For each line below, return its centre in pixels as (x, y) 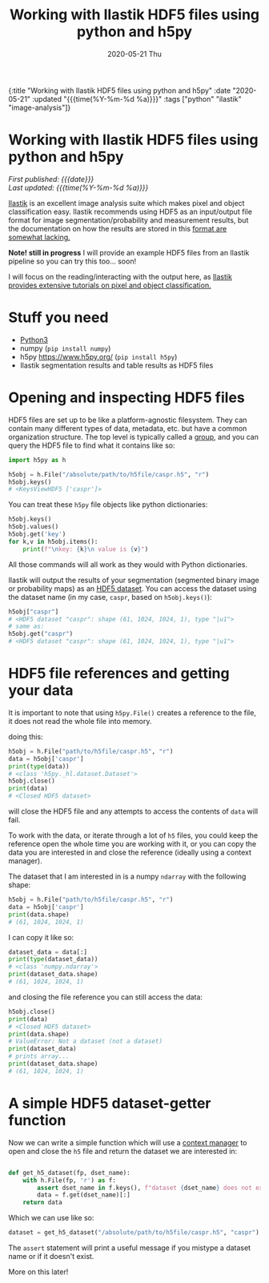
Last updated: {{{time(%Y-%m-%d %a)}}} (78, 187)
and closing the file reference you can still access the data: (105, 997)
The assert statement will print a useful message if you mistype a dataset (129, 1248)
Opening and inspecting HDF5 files (127, 397)
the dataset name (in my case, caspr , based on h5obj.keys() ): (110, 597)
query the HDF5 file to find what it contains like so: (92, 445)
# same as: (26, 626)
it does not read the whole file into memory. (80, 721)
